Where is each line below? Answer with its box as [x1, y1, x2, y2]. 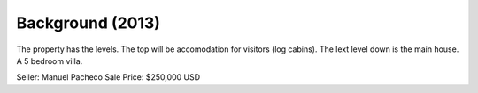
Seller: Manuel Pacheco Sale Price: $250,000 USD [16, 72, 201, 82]
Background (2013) [16, 13, 161, 32]
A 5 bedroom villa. [16, 55, 83, 66]
